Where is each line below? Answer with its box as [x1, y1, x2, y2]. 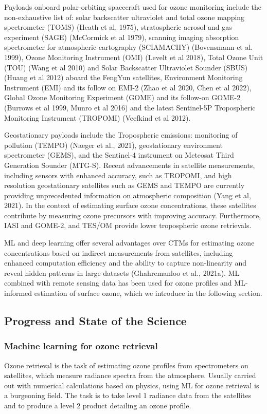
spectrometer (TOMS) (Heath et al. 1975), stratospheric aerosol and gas [4, 22, 232, 32]
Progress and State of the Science [4, 313, 187, 329]
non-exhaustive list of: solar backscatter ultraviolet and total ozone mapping [4, 11, 245, 22]
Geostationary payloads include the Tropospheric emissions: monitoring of [4, 129, 238, 140]
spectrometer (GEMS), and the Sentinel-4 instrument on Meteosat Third [4, 149, 234, 160]
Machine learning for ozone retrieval [4, 340, 158, 352]
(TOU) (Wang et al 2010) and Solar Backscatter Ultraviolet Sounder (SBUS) [4, 62, 248, 72]
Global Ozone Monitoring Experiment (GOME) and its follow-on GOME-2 [4, 92, 241, 103]
